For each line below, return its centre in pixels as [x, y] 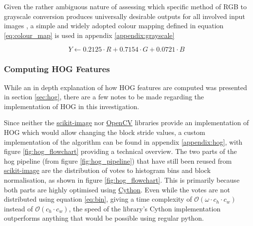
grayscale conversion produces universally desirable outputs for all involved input [125, 16]
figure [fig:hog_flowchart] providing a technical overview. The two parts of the [120, 151]
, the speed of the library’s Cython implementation [145, 208]
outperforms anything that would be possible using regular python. [104, 218]
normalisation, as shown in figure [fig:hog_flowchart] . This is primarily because [122, 179]
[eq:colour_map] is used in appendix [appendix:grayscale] [89, 35]
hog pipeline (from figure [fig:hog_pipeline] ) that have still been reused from [118, 160]
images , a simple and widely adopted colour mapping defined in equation [114, 26]
